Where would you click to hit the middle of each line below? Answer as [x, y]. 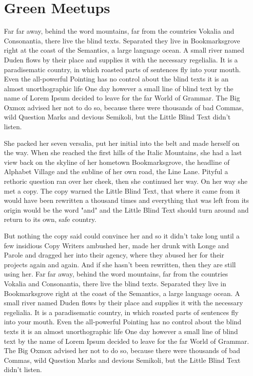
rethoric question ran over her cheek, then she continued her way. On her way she [126, 181]
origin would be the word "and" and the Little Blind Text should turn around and [126, 209]
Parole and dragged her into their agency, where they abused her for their [114, 255]
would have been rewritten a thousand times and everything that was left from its [126, 200]
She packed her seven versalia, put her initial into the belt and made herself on [122, 143]
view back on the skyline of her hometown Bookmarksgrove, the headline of [117, 162]
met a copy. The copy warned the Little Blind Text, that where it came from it [122, 190]
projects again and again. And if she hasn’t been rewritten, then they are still [120, 264]
